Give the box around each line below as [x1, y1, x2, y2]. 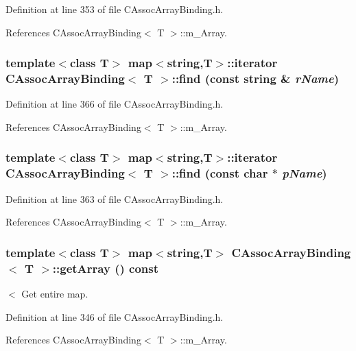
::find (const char [171, 165, 268, 182]
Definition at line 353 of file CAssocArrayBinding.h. [5, 2, 224, 16]
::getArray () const [52, 259, 159, 276]
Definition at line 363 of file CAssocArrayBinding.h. [5, 191, 224, 206]
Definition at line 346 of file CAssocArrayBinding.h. [5, 309, 224, 324]
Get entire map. [21, 286, 88, 300]
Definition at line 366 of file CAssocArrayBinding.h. [5, 97, 224, 111]
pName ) [282, 165, 327, 182]
